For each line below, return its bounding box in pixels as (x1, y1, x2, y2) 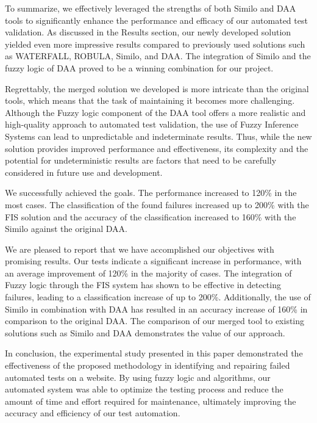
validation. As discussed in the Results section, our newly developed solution (5, 26, 291, 38)
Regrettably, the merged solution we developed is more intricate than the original (5, 82, 309, 95)
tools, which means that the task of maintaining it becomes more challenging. (5, 94, 295, 107)
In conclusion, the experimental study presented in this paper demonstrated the (5, 347, 303, 360)
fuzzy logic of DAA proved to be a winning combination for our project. (5, 61, 274, 74)
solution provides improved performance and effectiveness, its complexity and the (5, 142, 308, 154)
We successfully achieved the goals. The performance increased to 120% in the (5, 186, 297, 199)
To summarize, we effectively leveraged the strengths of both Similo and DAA (5, 2, 296, 14)
